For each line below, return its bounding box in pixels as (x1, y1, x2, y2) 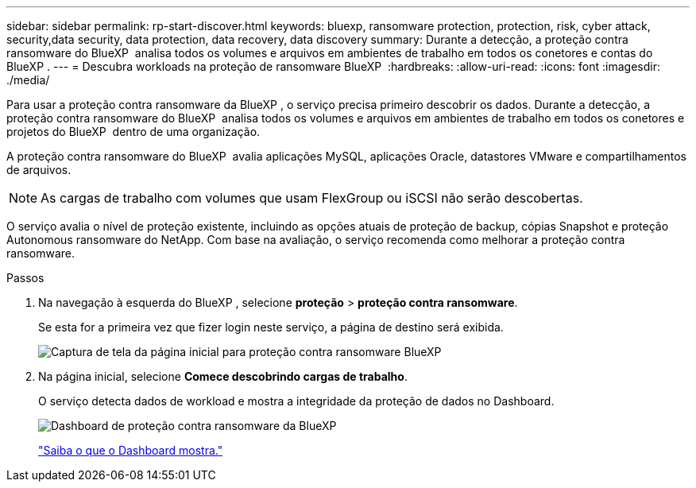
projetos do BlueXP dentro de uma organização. (6, 125, 261, 138)
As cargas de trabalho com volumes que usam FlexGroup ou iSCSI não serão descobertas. (41, 190, 583, 206)
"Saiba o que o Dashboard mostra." (38, 443, 223, 457)
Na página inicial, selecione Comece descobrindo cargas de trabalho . (38, 370, 408, 383)
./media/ (6, 73, 50, 87)
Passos (6, 271, 44, 285)
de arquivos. (6, 163, 72, 176)
